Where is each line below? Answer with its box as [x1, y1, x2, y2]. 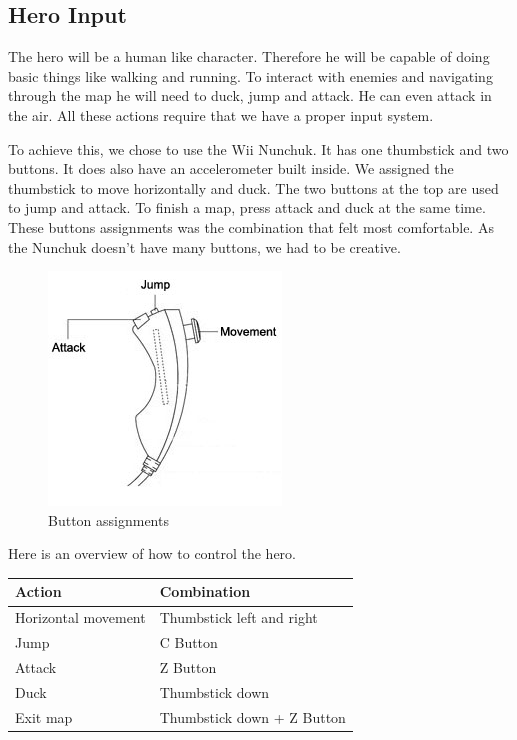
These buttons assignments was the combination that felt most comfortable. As [8, 216, 494, 237]
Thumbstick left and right [159, 607, 318, 628]
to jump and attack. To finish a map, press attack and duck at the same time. [8, 197, 486, 218]
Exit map [15, 706, 73, 727]
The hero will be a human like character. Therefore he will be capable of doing [8, 46, 490, 67]
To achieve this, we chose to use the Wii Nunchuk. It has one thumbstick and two [8, 138, 509, 159]
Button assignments [48, 509, 169, 530]
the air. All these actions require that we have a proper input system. [8, 104, 434, 125]
